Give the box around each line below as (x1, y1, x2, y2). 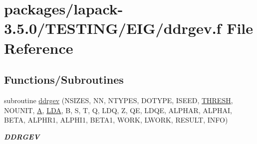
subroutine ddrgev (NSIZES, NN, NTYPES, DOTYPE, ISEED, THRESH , (4, 95, 233, 105)
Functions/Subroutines (4, 72, 124, 87)
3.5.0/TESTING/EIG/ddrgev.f (4, 18, 222, 38)
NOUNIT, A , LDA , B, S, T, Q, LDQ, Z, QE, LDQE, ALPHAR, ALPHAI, (4, 105, 232, 115)
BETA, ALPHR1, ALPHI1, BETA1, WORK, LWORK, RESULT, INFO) (4, 115, 228, 125)
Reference (4, 37, 73, 58)
